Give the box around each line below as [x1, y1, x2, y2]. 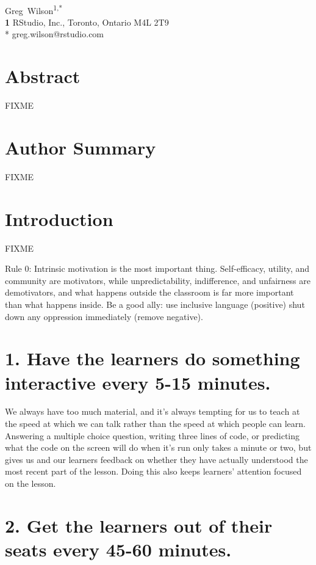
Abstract [5, 64, 81, 89]
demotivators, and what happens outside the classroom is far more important [5, 286, 294, 299]
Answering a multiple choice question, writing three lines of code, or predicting [5, 429, 300, 442]
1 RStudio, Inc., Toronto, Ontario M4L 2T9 [5, 15, 169, 28]
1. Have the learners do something [5, 346, 300, 371]
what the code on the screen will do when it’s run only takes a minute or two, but [5, 441, 312, 454]
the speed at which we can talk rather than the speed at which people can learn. [5, 417, 306, 430]
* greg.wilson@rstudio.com [5, 27, 104, 40]
